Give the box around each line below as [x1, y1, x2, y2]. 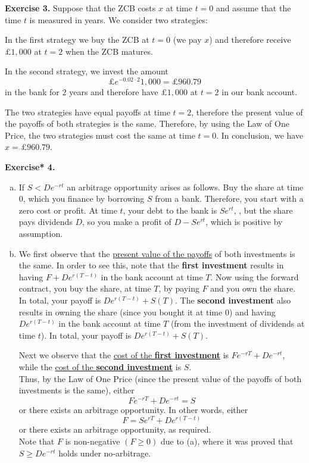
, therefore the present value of [191, 105, 303, 118]
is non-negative [65, 434, 120, 447]
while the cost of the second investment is [18, 360, 182, 373]
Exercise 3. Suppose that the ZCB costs [5, 2, 156, 14]
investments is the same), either [18, 384, 135, 396]
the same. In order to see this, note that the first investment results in [18, 259, 284, 271]
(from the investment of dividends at [170, 317, 305, 330]
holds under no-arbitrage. [58, 446, 151, 459]
